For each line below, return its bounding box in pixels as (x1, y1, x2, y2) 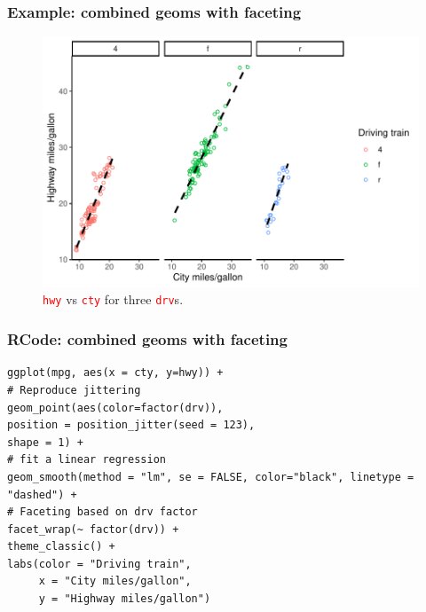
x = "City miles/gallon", (38, 575, 192, 588)
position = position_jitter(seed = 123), (7, 419, 256, 432)
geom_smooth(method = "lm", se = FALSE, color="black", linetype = (7, 470, 414, 483)
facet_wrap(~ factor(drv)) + (7, 522, 179, 536)
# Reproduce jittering (7, 383, 141, 396)
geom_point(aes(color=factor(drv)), (7, 401, 224, 414)
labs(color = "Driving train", (7, 557, 192, 570)
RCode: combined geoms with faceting (7, 328, 288, 350)
